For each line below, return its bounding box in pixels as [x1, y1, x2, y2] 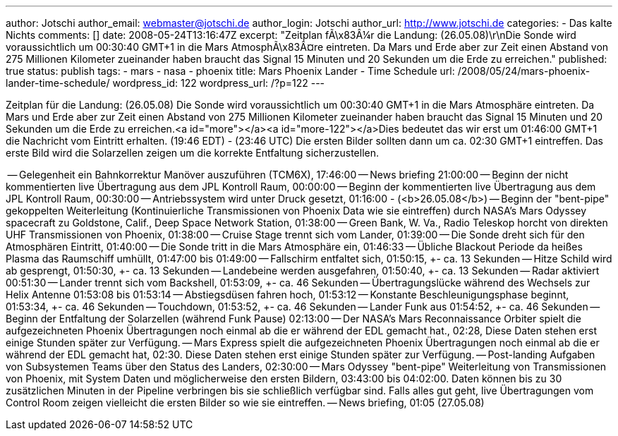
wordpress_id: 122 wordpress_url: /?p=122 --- [112, 77, 325, 89]
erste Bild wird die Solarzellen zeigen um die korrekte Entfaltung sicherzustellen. [6, 147, 380, 159]
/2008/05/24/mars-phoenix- [457, 65, 590, 77]
